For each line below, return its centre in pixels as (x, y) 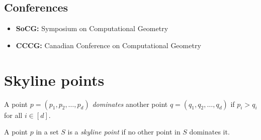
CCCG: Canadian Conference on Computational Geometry (108, 45)
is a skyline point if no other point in (124, 132)
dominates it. (209, 132)
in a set (47, 132)
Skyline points (54, 80)
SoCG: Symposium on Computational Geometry (92, 28)
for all (13, 115)
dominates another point (130, 104)
